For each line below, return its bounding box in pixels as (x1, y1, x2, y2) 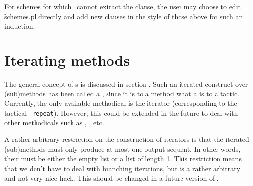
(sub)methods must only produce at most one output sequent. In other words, (4, 143, 241, 154)
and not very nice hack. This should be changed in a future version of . (4, 173, 219, 183)
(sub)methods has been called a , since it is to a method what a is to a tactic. (4, 88, 240, 98)
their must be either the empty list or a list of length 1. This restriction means (4, 153, 242, 164)
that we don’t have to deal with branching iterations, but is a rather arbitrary (4, 163, 241, 173)
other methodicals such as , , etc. (4, 117, 104, 128)
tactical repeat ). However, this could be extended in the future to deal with (4, 107, 238, 118)
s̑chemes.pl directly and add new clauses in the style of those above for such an (4, 11, 243, 21)
